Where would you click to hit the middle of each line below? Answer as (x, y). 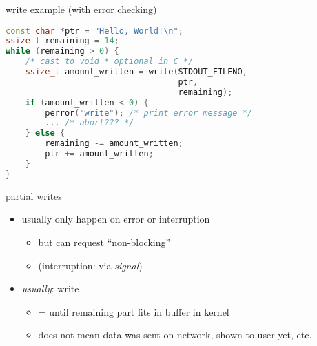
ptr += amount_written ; (99, 154)
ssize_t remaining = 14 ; (62, 41)
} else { (45, 133)
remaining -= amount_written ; (114, 144)
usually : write (50, 288)
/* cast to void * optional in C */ (109, 62)
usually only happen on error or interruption (116, 219)
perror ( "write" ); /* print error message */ (149, 113)
